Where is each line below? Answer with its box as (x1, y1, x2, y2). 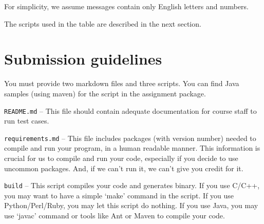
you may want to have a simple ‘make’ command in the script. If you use (4, 190, 234, 200)
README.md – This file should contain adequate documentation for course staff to (4, 105, 257, 116)
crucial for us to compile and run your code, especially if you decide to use (4, 153, 238, 163)
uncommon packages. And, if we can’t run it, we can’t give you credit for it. (4, 162, 243, 173)
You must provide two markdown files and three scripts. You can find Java (4, 78, 239, 89)
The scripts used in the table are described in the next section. (4, 18, 201, 29)
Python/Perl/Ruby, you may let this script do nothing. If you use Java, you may (4, 200, 258, 211)
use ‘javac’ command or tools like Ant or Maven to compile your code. (4, 210, 225, 221)
